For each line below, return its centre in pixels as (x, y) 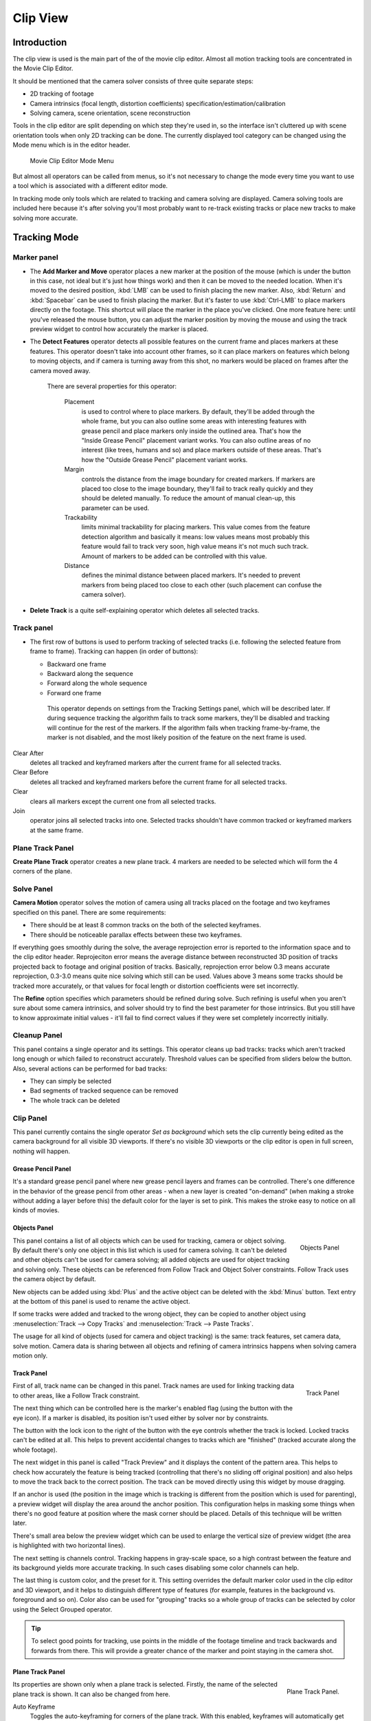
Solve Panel (33, 889)
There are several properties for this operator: (112, 386)
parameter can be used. (115, 508)
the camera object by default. (54, 1279)
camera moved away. (60, 370)
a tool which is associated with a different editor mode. (90, 186)
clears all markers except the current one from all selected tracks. (123, 801)
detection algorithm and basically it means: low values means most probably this (195, 536)
